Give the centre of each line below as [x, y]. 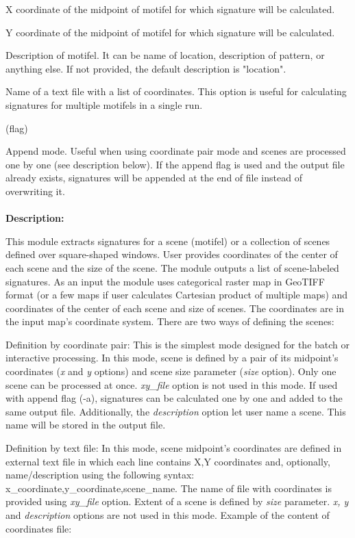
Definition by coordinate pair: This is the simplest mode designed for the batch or [178, 344]
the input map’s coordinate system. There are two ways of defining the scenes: [170, 321]
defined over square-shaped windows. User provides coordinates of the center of [172, 254]
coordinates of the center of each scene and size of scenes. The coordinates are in [175, 308]
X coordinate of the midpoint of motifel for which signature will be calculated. [170, 9]
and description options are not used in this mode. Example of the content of [168, 515]
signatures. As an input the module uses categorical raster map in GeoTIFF [165, 281]
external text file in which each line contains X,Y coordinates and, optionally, [168, 461]
